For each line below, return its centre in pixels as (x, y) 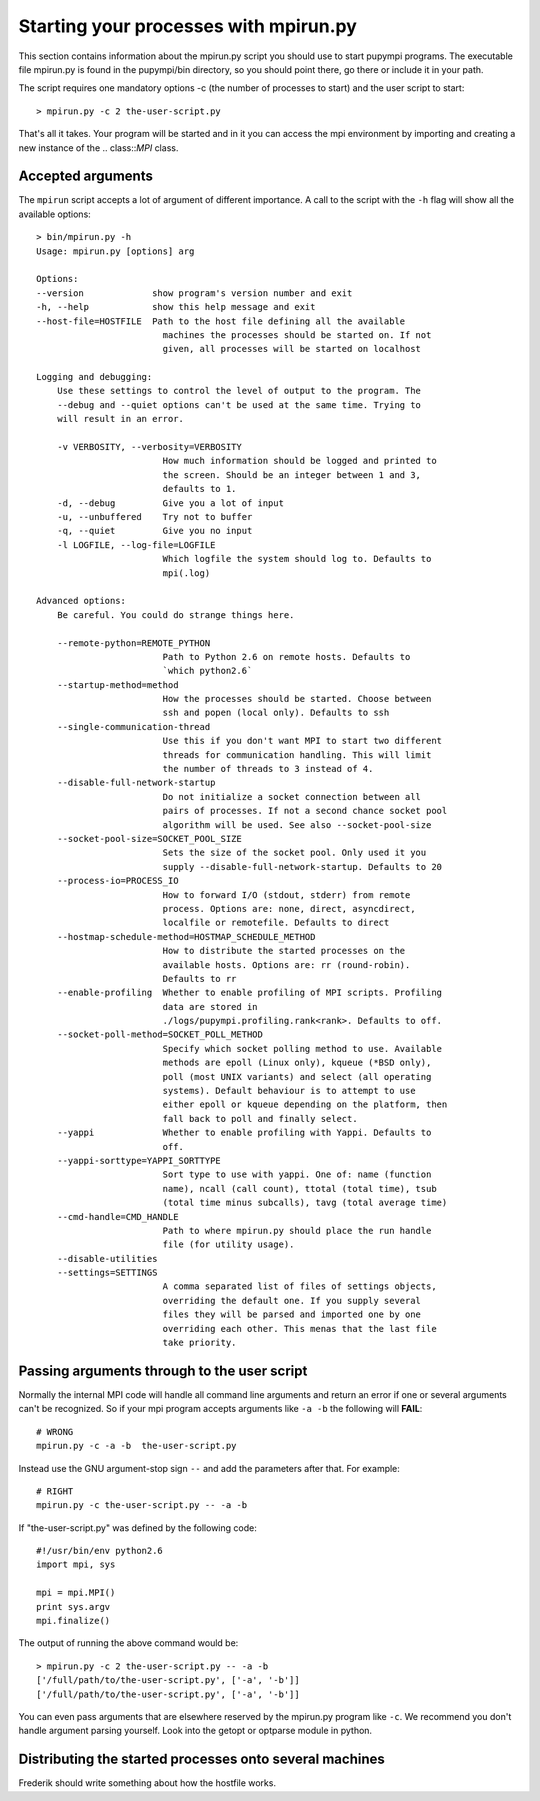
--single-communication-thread (133, 726)
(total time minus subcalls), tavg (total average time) (305, 1203)
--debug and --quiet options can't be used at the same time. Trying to (239, 404)
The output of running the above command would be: (128, 1643)
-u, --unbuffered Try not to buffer (154, 516)
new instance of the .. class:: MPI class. (98, 147)
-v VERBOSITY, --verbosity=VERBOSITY (149, 447)
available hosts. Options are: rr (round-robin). (286, 964)
